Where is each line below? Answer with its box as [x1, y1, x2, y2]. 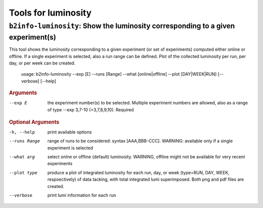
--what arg [9, 154, 35, 160]
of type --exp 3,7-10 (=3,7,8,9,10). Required [47, 106, 134, 112]
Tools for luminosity [9, 7, 92, 18]
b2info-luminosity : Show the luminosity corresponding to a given [9, 21, 235, 30]
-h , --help [9, 129, 35, 135]
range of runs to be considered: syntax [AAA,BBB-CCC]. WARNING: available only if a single [47, 138, 233, 144]
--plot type [9, 170, 38, 175]
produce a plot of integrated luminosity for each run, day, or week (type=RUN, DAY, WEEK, [47, 169, 230, 175]
